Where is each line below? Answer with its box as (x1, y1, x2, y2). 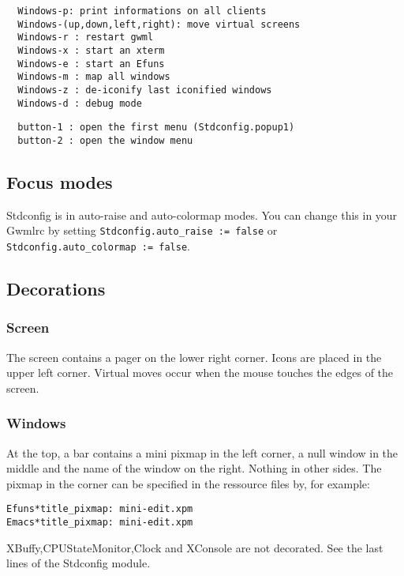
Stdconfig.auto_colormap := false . (6, 238, 190, 254)
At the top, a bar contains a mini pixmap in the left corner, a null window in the (6, 444, 398, 461)
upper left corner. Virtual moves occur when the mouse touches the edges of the (6, 364, 394, 381)
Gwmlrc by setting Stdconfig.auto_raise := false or (6, 222, 278, 239)
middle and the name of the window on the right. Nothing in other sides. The (6, 460, 382, 476)
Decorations (6, 277, 106, 301)
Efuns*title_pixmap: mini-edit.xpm (6, 503, 193, 515)
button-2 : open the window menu (17, 134, 193, 146)
